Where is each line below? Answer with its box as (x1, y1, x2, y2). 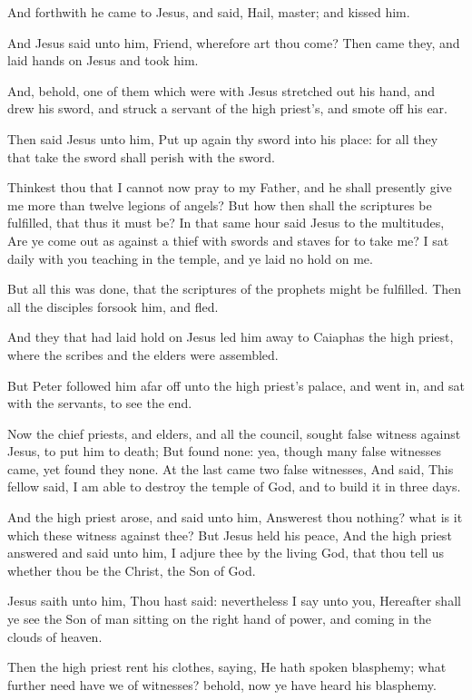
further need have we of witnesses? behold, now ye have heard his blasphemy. (7, 675, 437, 694)
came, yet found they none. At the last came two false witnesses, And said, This (7, 459, 454, 478)
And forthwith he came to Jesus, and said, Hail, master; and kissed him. (7, 3, 410, 21)
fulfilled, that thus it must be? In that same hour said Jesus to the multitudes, (7, 213, 445, 232)
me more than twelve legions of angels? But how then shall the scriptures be (7, 195, 432, 214)
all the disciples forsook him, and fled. (7, 297, 219, 316)
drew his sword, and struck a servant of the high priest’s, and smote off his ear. (7, 99, 447, 118)
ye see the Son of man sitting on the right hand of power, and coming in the (7, 609, 431, 628)
